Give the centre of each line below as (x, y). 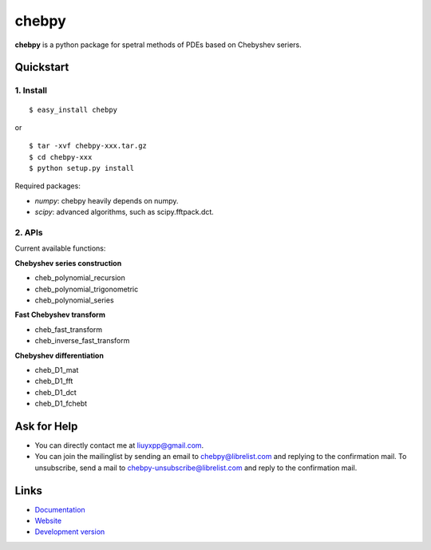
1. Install (31, 90)
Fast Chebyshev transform (60, 315)
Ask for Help (46, 426)
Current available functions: (60, 248)
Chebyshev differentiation (59, 355)
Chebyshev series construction (68, 263)
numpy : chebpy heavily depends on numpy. (107, 200)
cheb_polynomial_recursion (80, 278)
